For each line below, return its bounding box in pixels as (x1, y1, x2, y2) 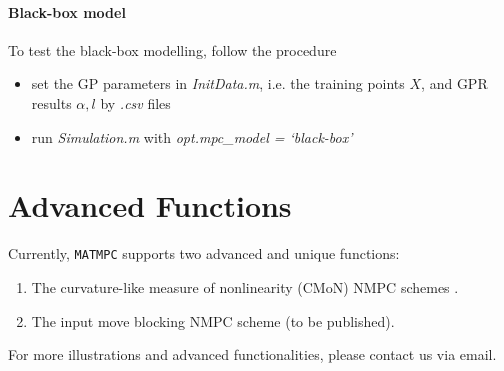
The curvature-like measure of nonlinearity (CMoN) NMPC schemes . (31, 276, 459, 297)
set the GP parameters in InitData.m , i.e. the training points (31, 73, 405, 94)
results (31, 92, 72, 113)
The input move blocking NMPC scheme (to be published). (31, 310, 395, 331)
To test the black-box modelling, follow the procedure (8, 39, 337, 60)
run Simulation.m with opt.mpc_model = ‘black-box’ (31, 126, 353, 147)
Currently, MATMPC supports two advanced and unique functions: (8, 243, 400, 264)
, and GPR (421, 73, 488, 94)
